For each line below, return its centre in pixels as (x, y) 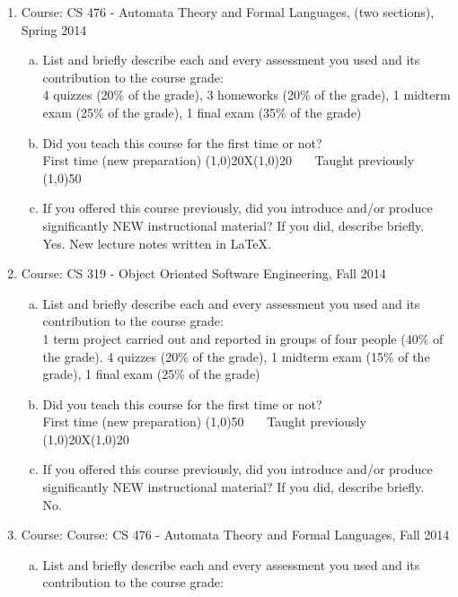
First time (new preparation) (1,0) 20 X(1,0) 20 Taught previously (229, 160)
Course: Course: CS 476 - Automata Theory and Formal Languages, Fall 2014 (235, 535)
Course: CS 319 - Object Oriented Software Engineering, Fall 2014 (203, 273)
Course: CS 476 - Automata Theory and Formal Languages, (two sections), (228, 12)
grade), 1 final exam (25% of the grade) (151, 374)
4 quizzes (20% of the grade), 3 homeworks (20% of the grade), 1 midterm (247, 95)
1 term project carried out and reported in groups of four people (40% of (243, 338)
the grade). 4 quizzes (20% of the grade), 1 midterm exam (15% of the (236, 356)
